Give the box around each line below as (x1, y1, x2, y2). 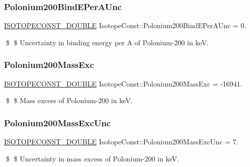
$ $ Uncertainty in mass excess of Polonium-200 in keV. (6, 153, 179, 163)
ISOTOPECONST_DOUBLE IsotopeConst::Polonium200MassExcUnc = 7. (4, 136, 238, 147)
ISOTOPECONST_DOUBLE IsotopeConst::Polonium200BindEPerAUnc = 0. (4, 20, 246, 31)
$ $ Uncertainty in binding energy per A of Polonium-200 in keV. (6, 37, 209, 47)
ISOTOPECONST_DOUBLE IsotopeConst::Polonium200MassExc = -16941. (4, 78, 242, 89)
